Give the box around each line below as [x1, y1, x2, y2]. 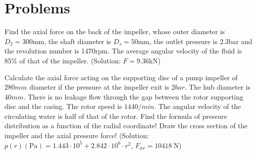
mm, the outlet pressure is [138, 36, 218, 46]
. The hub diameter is [184, 82, 251, 92]
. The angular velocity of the [154, 101, 241, 111]
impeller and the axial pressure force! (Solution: [4, 130, 149, 141]
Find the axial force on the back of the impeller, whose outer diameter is [4, 26, 225, 37]
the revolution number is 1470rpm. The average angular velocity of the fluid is [4, 46, 242, 56]
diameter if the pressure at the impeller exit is [29, 82, 169, 92]
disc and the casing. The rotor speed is [4, 101, 122, 111]
